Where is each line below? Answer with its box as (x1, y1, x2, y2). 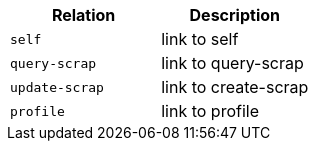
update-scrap (10, 79, 104, 95)
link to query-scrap (161, 53, 304, 73)
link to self (161, 29, 239, 49)
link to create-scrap (161, 77, 309, 97)
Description (189, 5, 280, 25)
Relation (51, 5, 116, 25)
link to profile (161, 101, 259, 121)
